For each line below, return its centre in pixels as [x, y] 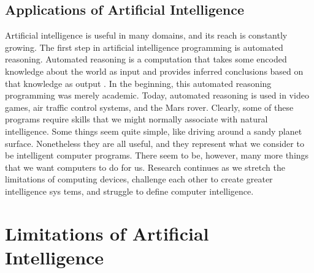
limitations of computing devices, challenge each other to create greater [139, 179]
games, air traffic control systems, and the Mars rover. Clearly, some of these [149, 107]
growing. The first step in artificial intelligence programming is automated [144, 47]
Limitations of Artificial [107, 233]
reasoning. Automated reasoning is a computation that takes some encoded [146, 59]
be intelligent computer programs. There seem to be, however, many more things [157, 155]
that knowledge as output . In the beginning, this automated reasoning [138, 83]
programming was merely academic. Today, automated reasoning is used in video [157, 95]
